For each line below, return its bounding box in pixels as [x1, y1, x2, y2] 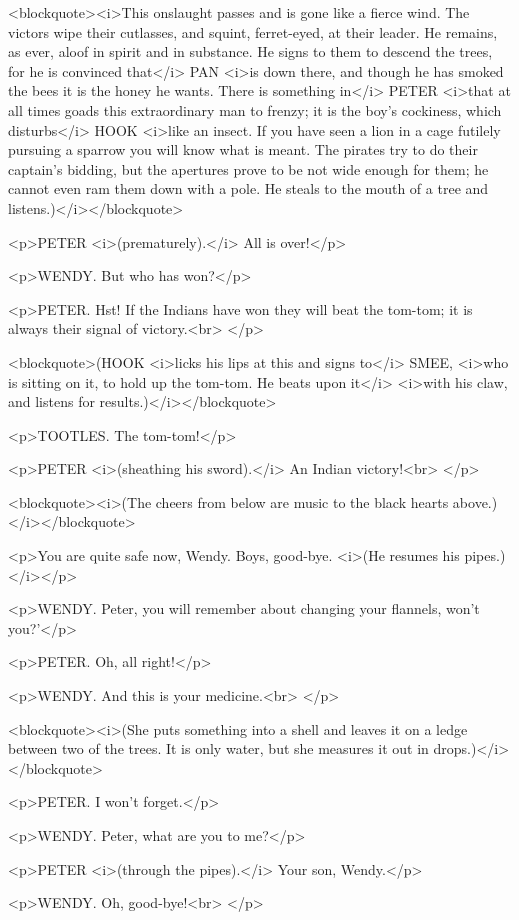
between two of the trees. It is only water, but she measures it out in [8, 738, 429, 759]
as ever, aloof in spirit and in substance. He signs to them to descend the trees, [8, 41, 493, 62]
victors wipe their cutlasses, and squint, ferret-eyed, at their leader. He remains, [8, 21, 498, 42]
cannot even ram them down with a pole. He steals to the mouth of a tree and [8, 178, 489, 199]
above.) [452, 491, 498, 512]
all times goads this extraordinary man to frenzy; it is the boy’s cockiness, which [8, 99, 502, 120]
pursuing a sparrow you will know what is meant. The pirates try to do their [8, 139, 478, 160]
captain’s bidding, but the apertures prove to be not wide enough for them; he [8, 158, 489, 179]
